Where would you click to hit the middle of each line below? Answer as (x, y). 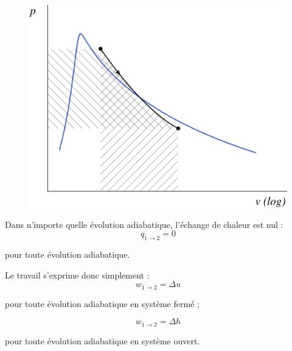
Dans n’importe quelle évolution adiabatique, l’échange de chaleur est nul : (144, 224)
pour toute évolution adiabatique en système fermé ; (102, 303)
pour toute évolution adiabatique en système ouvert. (103, 340)
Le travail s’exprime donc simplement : (77, 275)
